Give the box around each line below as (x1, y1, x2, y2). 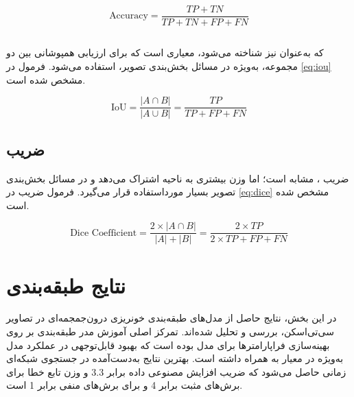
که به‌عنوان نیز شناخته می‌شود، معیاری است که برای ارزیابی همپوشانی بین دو (6, 45, 324, 60)
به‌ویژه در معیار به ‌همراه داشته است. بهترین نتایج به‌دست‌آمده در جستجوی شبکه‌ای (6, 351, 344, 365)
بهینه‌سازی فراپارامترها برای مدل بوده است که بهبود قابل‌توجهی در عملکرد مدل (6, 337, 330, 352)
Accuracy (109, 11, 148, 21)
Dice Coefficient (70, 228, 137, 238)
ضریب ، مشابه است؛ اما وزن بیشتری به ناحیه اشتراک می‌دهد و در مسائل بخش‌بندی (6, 171, 349, 185)
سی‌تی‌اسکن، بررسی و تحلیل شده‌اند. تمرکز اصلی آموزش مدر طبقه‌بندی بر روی (6, 324, 334, 339)
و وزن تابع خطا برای (6, 364, 88, 378)
